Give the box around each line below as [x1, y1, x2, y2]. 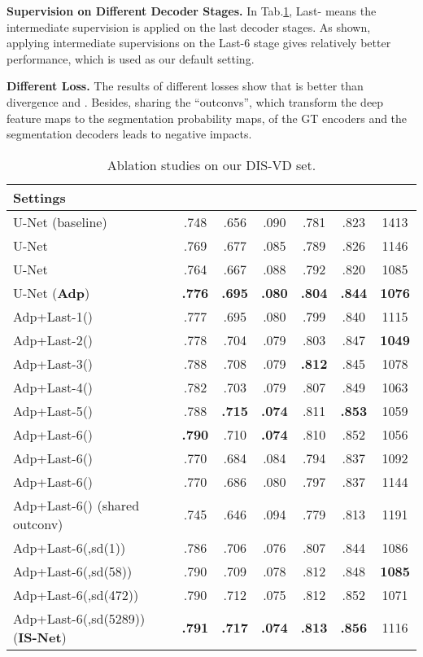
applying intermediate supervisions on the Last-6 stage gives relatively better [7, 34, 391, 51]
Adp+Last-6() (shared [13, 495, 140, 515]
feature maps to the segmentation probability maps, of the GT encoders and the [7, 109, 408, 126]
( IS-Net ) [13, 627, 67, 646]
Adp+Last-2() [13, 330, 94, 349]
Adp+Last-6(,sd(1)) [13, 537, 126, 557]
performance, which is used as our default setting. [7, 50, 255, 67]
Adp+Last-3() [13, 353, 94, 373]
